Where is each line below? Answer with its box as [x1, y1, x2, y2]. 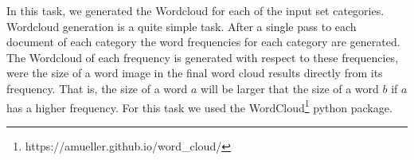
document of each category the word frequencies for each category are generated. [6, 33, 400, 50]
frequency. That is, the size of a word [6, 80, 188, 96]
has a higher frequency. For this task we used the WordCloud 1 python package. [6, 96, 393, 115]
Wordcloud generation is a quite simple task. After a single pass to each [6, 18, 357, 34]
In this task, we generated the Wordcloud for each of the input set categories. [6, 2, 385, 18]
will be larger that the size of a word [201, 80, 379, 96]
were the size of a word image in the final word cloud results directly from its [6, 64, 383, 81]
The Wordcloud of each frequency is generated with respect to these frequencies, [6, 49, 399, 65]
